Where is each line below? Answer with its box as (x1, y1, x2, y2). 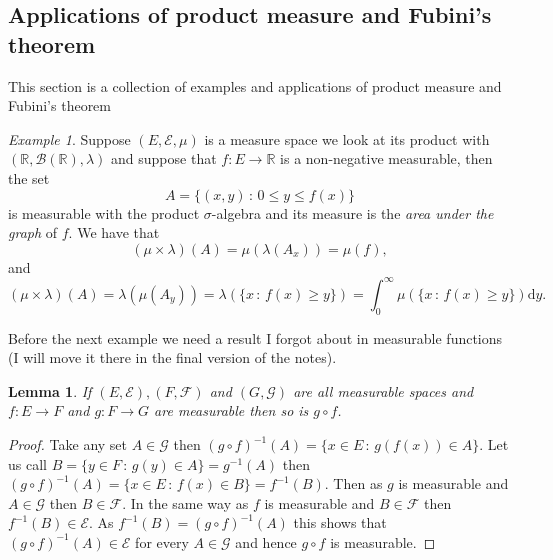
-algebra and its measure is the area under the (211, 202, 494, 223)
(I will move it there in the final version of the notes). (8, 347, 337, 368)
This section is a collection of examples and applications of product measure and (8, 75, 502, 96)
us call (8, 453, 47, 474)
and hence (235, 531, 297, 552)
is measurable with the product (8, 202, 200, 223)
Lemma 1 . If (8, 380, 92, 401)
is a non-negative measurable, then (280, 148, 493, 169)
